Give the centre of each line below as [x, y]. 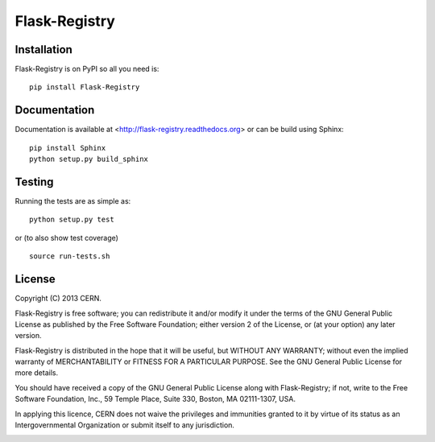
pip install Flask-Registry [85, 87]
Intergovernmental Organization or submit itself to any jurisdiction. [125, 425]
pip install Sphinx [68, 148]
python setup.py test [72, 220]
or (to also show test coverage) [66, 238]
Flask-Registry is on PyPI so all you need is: [87, 69]
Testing [34, 182]
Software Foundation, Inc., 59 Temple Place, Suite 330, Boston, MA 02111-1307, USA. [155, 399]
